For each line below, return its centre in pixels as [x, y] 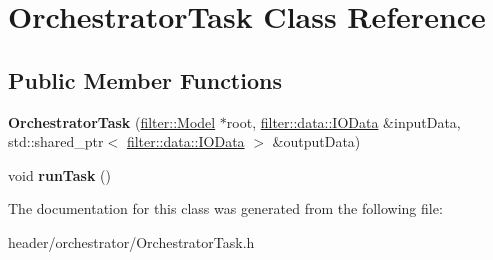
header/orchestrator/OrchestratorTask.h [131, 241]
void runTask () [59, 174]
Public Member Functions [145, 79]
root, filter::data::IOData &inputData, [343, 121]
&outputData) [316, 141]
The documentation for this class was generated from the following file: [225, 208]
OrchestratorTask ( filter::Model [112, 121]
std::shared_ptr [56, 141]
